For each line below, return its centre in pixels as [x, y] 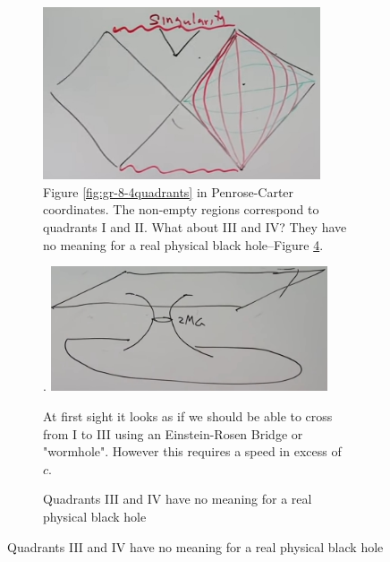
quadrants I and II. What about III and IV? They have [195, 227]
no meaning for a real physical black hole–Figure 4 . [183, 244]
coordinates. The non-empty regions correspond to [181, 209]
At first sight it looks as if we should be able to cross [188, 415]
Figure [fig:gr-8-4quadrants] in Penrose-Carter [169, 191]
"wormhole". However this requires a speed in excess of [192, 451]
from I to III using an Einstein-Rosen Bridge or [173, 433]
